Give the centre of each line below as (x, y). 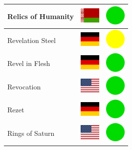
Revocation (24, 86)
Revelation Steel (32, 40)
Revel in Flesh (29, 63)
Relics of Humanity (41, 16)
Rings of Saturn (31, 133)
